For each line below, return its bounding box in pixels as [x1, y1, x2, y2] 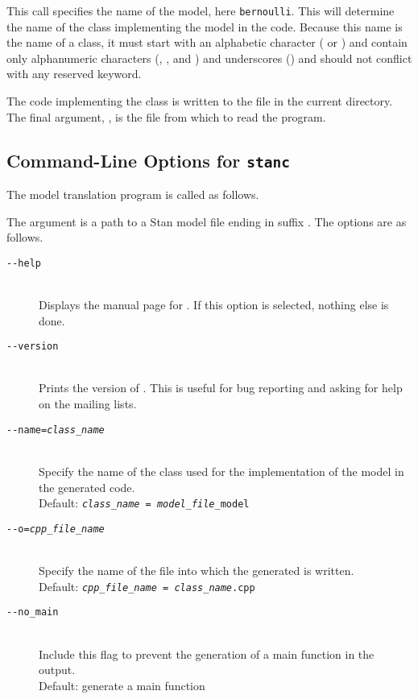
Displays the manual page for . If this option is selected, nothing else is [39, 296, 389, 313]
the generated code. [39, 478, 135, 495]
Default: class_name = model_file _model [39, 494, 250, 511]
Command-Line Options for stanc [6, 147, 291, 172]
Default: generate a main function [39, 676, 205, 693]
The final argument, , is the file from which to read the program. [6, 108, 326, 125]
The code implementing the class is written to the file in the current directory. [6, 93, 393, 110]
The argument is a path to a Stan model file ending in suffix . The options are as [6, 213, 407, 230]
